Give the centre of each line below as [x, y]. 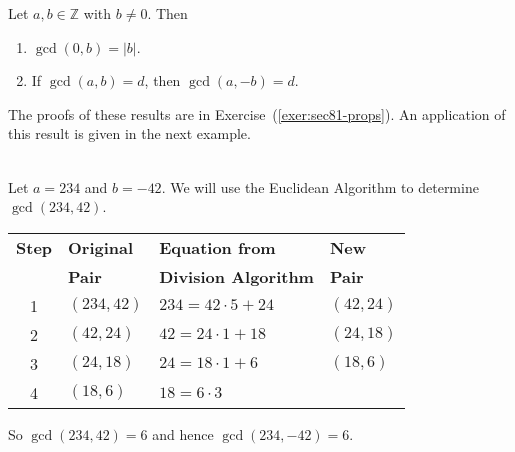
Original [101, 247]
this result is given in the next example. [129, 133]
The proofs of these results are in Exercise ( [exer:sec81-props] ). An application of [257, 113]
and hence [183, 433]
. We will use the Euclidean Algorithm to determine [320, 186]
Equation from [217, 247]
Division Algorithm [236, 276]
